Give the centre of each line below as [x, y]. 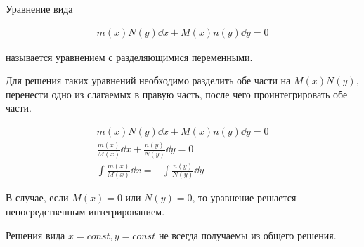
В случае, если [37, 198]
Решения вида [35, 235]
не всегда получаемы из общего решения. [247, 235]
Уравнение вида [39, 8]
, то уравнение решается [244, 198]
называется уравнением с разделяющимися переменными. [129, 56]
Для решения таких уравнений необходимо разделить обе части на [148, 80]
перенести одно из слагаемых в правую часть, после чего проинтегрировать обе [177, 94]
